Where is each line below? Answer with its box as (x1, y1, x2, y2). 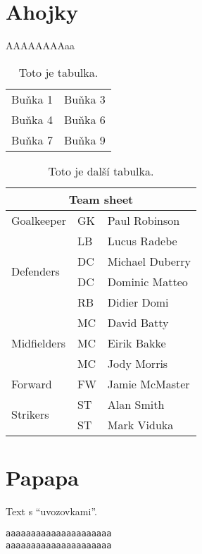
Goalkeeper (11, 211, 66, 228)
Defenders (11, 263, 60, 280)
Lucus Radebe (107, 232, 177, 249)
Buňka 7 (11, 131, 53, 148)
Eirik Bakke (107, 334, 166, 351)
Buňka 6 (63, 111, 106, 128)
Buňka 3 (63, 90, 106, 107)
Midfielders (11, 334, 66, 351)
